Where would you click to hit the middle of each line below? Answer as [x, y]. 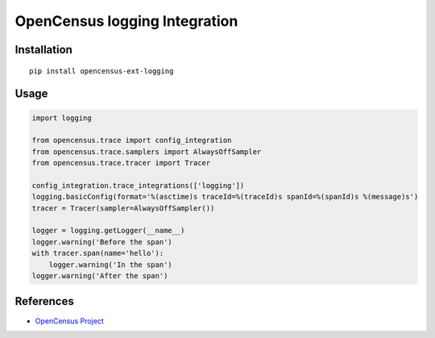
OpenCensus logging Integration [126, 21]
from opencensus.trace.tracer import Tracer [121, 163]
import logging [62, 118]
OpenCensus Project [69, 321]
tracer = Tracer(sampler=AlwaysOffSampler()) [123, 208]
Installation [43, 50]
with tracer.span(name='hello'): [98, 253]
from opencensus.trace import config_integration [132, 140]
